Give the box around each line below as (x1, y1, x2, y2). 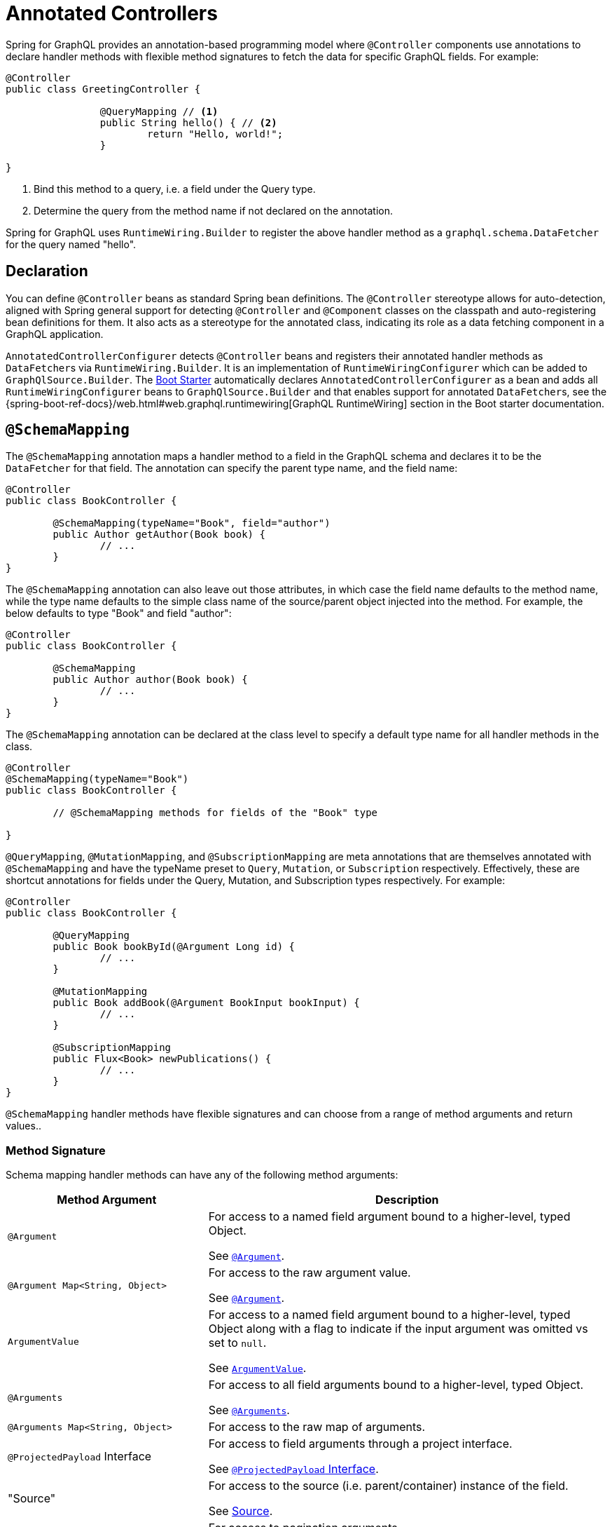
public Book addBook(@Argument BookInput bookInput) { (53, 997, 360, 1009)
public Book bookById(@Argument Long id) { (53, 941, 295, 953)
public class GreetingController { (6, 83, 201, 95)
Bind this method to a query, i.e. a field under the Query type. (34, 182, 316, 195)
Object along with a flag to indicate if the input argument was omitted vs (208, 1322, 588, 1336)
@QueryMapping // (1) (99, 105, 218, 117)
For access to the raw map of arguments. (208, 1420, 426, 1434)
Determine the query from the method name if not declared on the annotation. (34, 204, 394, 217)
